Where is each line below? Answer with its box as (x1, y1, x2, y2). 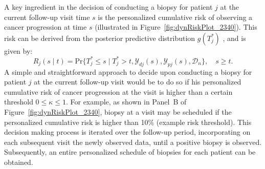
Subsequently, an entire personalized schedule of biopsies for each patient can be (4, 146, 256, 157)
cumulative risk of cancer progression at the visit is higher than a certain (4, 86, 233, 97)
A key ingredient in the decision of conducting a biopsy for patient (4, 2, 213, 12)
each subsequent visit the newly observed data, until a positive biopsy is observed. (4, 136, 262, 147)
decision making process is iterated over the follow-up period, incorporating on (4, 126, 251, 137)
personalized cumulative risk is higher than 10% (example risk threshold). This (4, 116, 252, 127)
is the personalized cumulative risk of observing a (98, 11, 253, 22)
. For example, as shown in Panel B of (65, 96, 187, 107)
